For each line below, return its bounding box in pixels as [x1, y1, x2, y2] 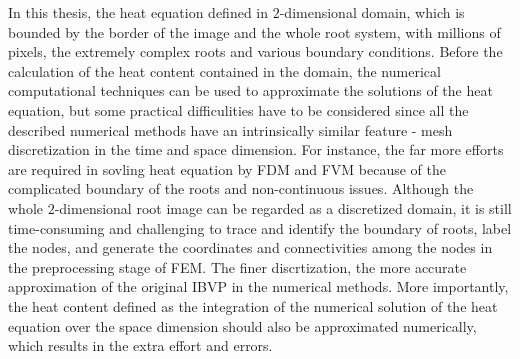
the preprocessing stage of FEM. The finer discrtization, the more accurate [8, 256, 467, 277]
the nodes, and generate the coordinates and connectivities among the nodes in [8, 237, 493, 258]
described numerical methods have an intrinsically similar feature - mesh [8, 119, 453, 140]
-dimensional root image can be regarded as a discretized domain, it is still [54, 197, 512, 218]
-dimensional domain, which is [279, 2, 465, 22]
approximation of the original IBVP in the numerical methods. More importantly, [8, 276, 509, 297]
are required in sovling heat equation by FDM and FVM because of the [8, 158, 446, 179]
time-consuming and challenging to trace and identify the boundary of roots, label [8, 217, 512, 238]
